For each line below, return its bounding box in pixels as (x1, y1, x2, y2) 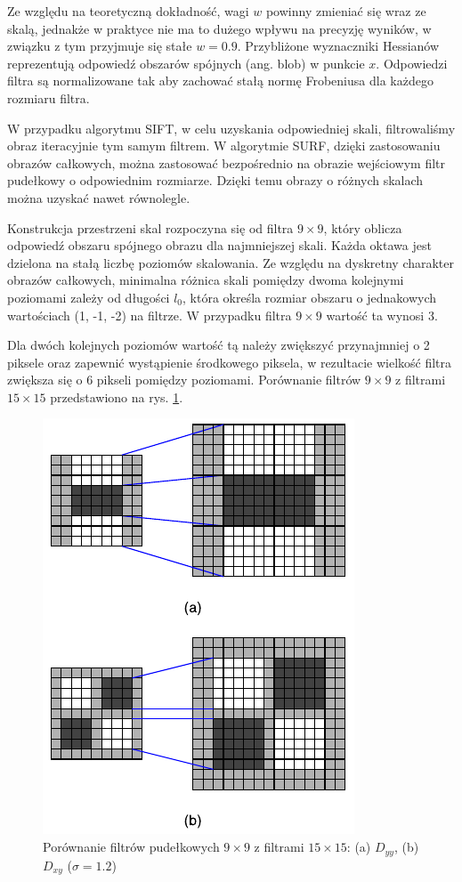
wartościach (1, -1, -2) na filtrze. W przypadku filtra (7, 305, 292, 324)
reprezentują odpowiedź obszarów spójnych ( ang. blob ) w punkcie (7, 53, 365, 72)
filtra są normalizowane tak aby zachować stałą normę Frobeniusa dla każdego (7, 71, 434, 90)
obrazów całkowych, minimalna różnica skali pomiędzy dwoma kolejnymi (7, 271, 404, 289)
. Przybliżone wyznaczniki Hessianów (237, 36, 440, 55)
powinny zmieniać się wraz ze (265, 2, 426, 20)
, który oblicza (323, 218, 402, 237)
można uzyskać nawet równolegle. (7, 188, 190, 206)
